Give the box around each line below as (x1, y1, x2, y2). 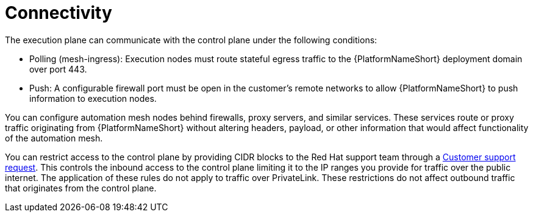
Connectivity (5, 2, 112, 23)
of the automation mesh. (5, 132, 103, 143)
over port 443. (29, 63, 87, 74)
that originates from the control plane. (5, 182, 157, 193)
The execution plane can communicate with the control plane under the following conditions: (5, 34, 377, 45)
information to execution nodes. (29, 93, 157, 104)
